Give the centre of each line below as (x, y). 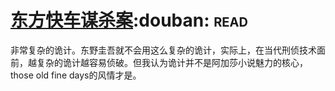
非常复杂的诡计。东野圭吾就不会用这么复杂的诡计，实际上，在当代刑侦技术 (163, 50)
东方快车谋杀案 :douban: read (129, 20)
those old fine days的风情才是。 (76, 75)
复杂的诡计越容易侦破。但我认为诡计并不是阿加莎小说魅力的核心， (172, 62)
